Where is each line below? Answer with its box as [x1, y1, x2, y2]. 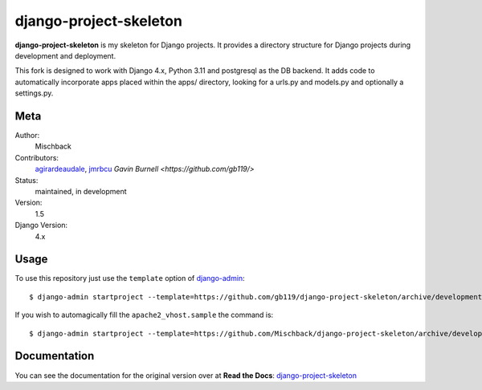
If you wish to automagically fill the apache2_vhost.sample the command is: [14, 310, 274, 320]
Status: [14, 175, 39, 185]
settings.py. [14, 88, 54, 98]
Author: [14, 131, 40, 140]
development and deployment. [14, 51, 116, 60]
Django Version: [14, 221, 68, 230]
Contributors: [14, 152, 59, 162]
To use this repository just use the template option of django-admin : [14, 274, 245, 283]
